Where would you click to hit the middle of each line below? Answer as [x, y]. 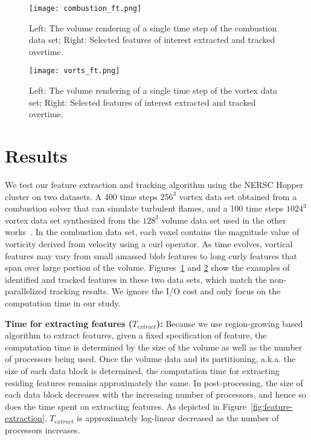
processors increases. [43, 429]
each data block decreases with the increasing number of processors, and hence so [155, 394]
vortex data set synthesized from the [72, 220]
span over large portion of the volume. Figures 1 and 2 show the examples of [147, 267]
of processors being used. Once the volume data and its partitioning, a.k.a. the [150, 359]
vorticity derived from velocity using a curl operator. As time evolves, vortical [149, 243]
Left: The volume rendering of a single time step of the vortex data [153, 90]
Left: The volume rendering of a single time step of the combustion [153, 27]
